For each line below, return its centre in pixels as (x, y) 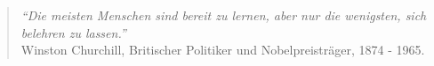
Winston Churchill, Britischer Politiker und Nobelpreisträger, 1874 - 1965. (223, 50)
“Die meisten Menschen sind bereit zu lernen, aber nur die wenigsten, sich (224, 15)
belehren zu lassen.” (73, 32)
